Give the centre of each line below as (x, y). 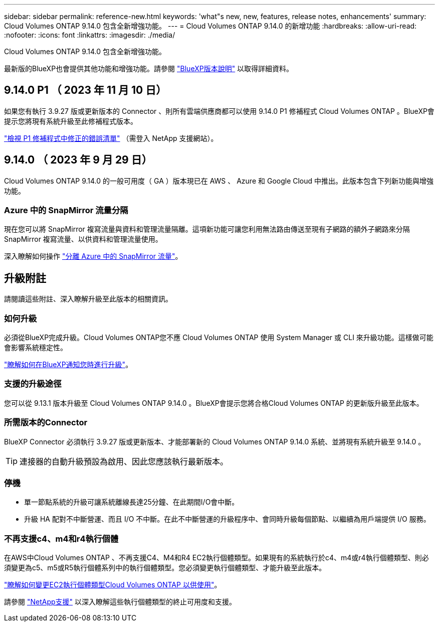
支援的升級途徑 (33, 384)
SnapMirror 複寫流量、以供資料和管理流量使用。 (83, 239)
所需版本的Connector (46, 423)
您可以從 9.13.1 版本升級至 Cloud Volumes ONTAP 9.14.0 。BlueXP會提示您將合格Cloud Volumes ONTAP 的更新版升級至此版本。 (214, 403)
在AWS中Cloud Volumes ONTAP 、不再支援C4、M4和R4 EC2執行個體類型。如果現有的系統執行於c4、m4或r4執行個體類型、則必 (216, 558)
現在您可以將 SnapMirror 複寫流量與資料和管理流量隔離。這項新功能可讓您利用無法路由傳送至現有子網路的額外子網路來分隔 (207, 229)
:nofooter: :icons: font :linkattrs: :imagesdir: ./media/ (90, 35)
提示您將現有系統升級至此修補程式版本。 (71, 121)
